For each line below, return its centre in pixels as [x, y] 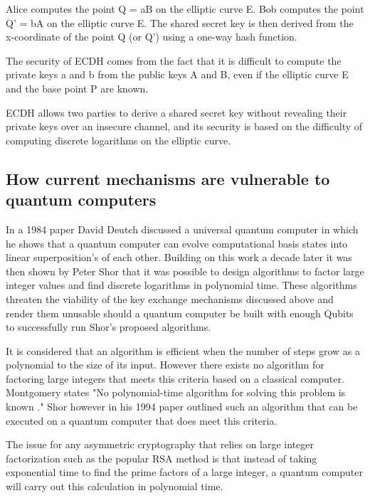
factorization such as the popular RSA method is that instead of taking [162, 458]
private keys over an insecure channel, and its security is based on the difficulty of [184, 126]
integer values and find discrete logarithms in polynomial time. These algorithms [181, 285]
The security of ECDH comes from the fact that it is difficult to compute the [174, 60]
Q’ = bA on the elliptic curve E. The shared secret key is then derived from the [180, 22]
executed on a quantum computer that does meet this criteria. [142, 420]
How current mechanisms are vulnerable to [168, 178]
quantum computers [81, 200]
